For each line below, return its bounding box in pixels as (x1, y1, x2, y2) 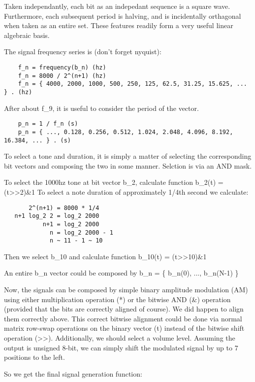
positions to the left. (4, 352, 65, 362)
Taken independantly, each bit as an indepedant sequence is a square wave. (4, 1, 230, 11)
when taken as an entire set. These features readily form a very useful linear (4, 20, 233, 31)
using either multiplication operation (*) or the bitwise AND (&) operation (4, 294, 231, 304)
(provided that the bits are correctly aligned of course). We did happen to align (4, 304, 244, 314)
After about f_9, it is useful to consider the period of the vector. (4, 103, 199, 113)
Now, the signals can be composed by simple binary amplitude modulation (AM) (4, 284, 248, 294)
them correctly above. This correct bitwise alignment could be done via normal (4, 313, 242, 323)
